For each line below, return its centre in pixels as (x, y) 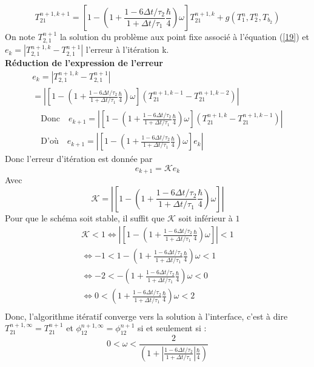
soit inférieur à (205, 217)
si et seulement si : (172, 328)
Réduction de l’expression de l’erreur (84, 63)
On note (20, 36)
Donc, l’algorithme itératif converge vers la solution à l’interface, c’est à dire (146, 316)
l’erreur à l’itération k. (127, 49)
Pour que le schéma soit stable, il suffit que (85, 217)
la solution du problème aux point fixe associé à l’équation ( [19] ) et (184, 36)
